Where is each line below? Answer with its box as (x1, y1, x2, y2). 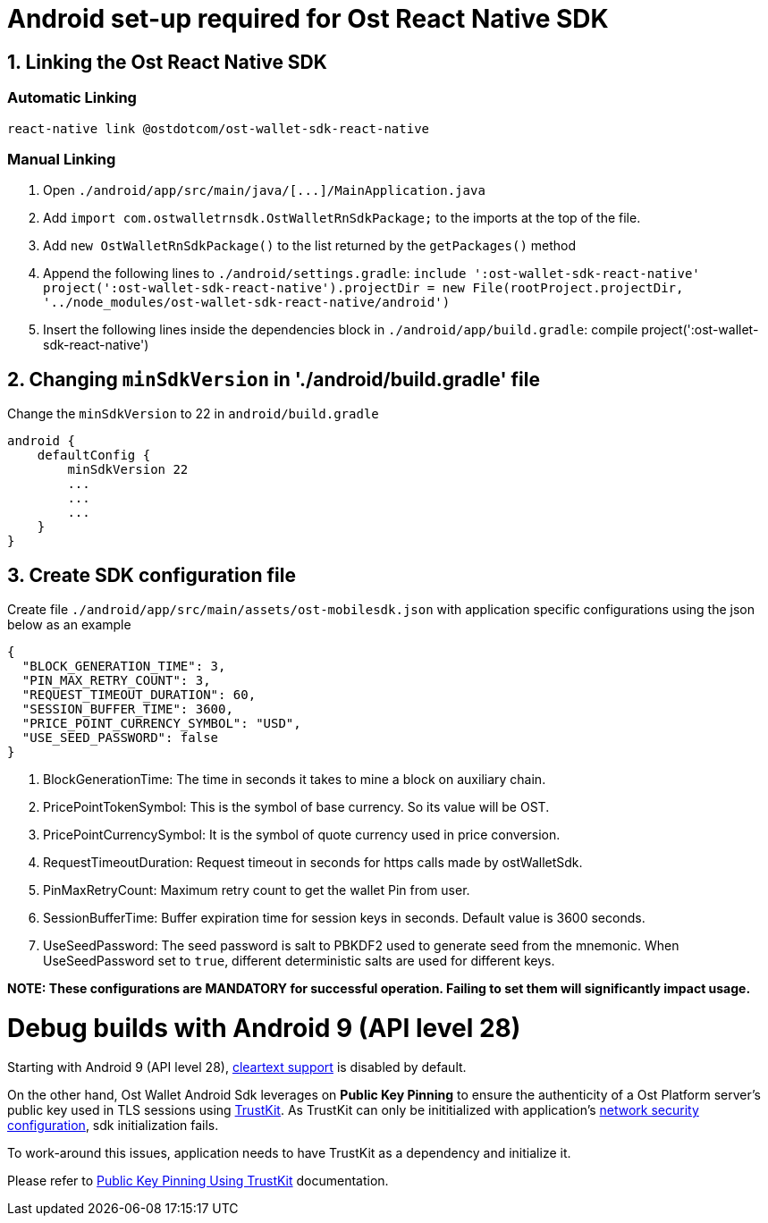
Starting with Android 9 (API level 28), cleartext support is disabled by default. (7, 1059, 467, 1075)
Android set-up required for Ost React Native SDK (7, 4, 609, 34)
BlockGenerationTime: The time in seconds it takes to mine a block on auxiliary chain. (43, 771, 546, 787)
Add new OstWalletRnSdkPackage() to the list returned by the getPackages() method (43, 238, 577, 254)
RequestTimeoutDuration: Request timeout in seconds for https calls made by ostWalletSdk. (43, 854, 583, 870)
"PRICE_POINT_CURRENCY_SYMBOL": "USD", (21, 715, 301, 730)
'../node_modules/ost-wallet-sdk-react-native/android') (43, 295, 451, 310)
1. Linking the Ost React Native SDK (7, 50, 327, 73)
